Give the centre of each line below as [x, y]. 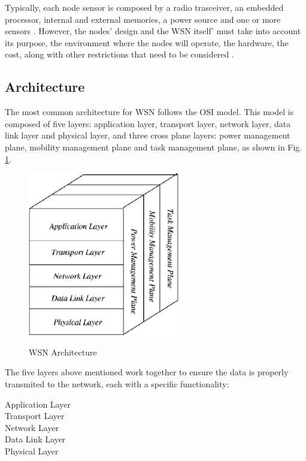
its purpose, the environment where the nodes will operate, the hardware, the [147, 42]
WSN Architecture [63, 352]
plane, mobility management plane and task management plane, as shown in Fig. [154, 147]
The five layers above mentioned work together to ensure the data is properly [147, 372]
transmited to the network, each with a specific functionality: [117, 383]
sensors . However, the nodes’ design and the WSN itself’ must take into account [153, 31]
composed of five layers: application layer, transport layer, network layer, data [148, 123]
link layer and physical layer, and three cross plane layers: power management [148, 135]
